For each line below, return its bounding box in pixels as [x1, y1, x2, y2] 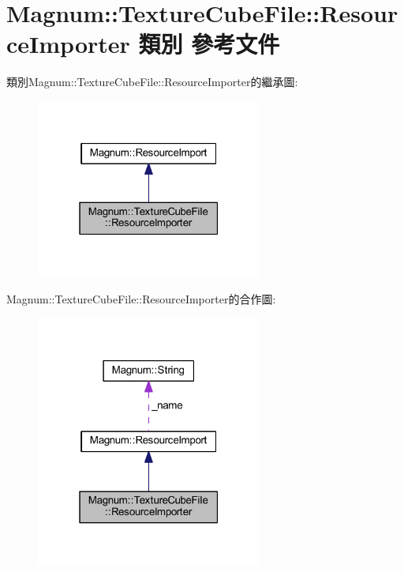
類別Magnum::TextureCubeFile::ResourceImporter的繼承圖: [6, 73, 298, 90]
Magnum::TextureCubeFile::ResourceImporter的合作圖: [6, 291, 276, 307]
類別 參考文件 [138, 28, 280, 60]
